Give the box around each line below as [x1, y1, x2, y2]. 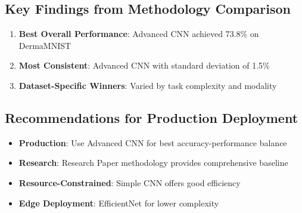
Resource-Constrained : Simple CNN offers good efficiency [18, 176, 241, 189]
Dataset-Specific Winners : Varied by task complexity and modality [18, 79, 277, 91]
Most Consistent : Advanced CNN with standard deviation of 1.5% [18, 59, 270, 72]
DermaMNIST [18, 39, 71, 51]
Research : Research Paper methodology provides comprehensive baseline [18, 156, 288, 169]
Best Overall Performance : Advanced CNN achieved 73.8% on [18, 27, 259, 40]
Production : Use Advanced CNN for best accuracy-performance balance [18, 136, 287, 149]
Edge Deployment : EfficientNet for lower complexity [18, 196, 219, 209]
